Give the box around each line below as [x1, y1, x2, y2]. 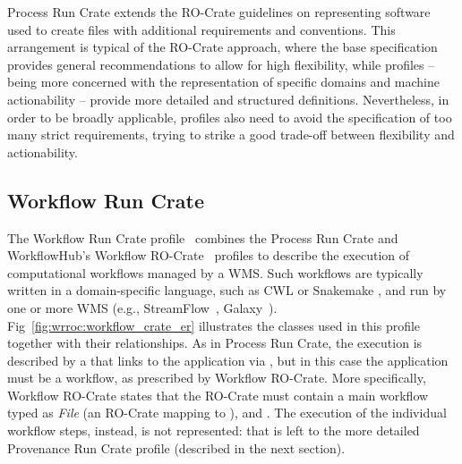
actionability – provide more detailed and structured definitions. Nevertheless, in [7, 89, 449, 108]
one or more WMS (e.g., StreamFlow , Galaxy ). [7, 298, 278, 316]
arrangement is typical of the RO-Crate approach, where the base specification [7, 38, 438, 56]
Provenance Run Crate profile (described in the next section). [7, 438, 346, 457]
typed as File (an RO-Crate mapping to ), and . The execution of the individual [7, 403, 447, 422]
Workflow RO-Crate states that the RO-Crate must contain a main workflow [7, 385, 429, 404]
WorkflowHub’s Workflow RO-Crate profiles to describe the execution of [7, 246, 410, 265]
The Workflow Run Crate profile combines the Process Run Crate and [7, 228, 398, 247]
